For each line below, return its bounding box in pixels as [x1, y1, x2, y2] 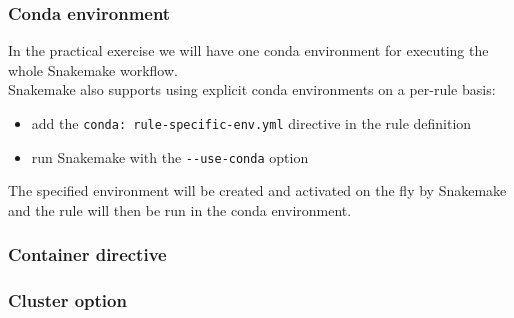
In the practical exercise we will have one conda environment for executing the [8, 40, 489, 61]
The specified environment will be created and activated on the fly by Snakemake [8, 180, 507, 201]
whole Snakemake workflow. [8, 59, 178, 80]
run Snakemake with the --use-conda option [31, 146, 309, 167]
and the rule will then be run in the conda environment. [8, 199, 352, 220]
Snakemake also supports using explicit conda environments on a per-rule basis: [8, 79, 496, 100]
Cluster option [8, 288, 127, 313]
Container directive [8, 242, 167, 267]
